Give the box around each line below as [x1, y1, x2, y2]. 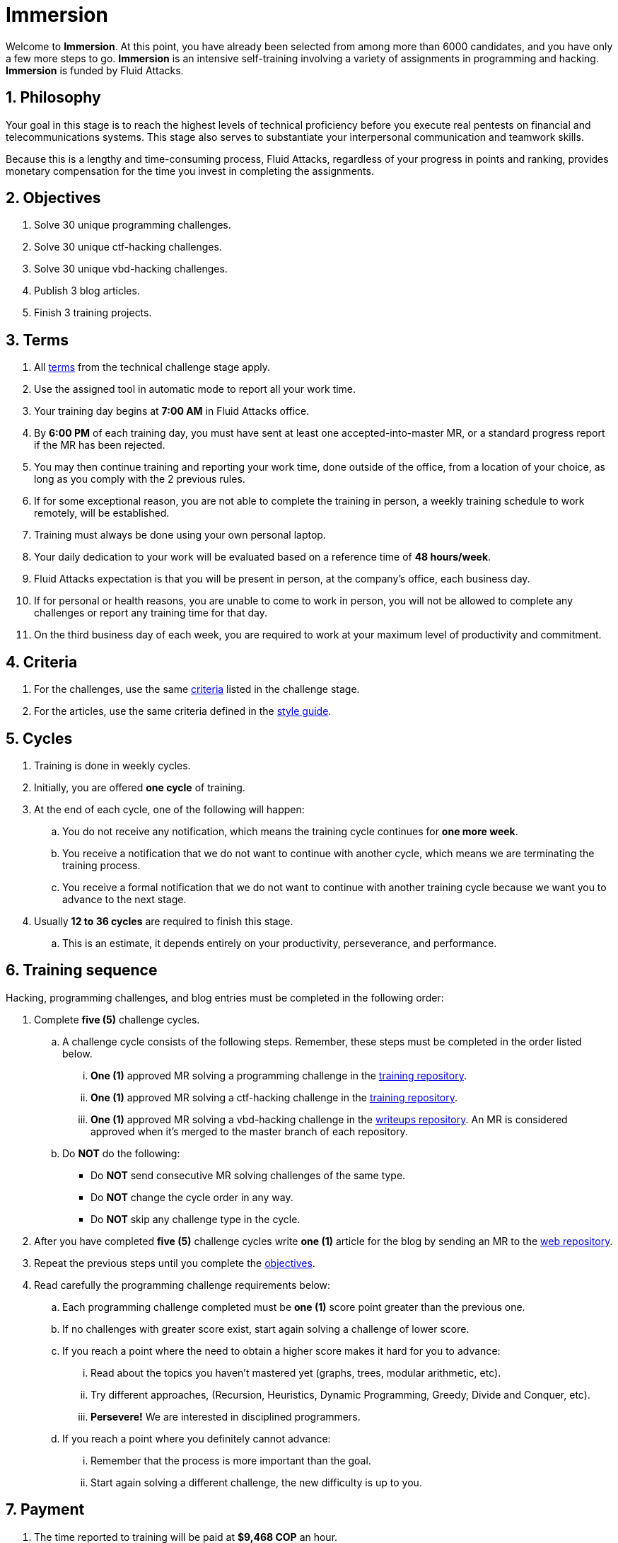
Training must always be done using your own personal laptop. [34, 529, 326, 541]
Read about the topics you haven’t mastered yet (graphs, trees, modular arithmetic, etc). [91, 1366, 501, 1379]
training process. [62, 859, 141, 871]
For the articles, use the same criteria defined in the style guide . [34, 705, 332, 718]
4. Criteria [6, 653, 78, 671]
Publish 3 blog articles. [34, 285, 140, 297]
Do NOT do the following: [62, 1147, 180, 1159]
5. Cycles [6, 729, 73, 747]
